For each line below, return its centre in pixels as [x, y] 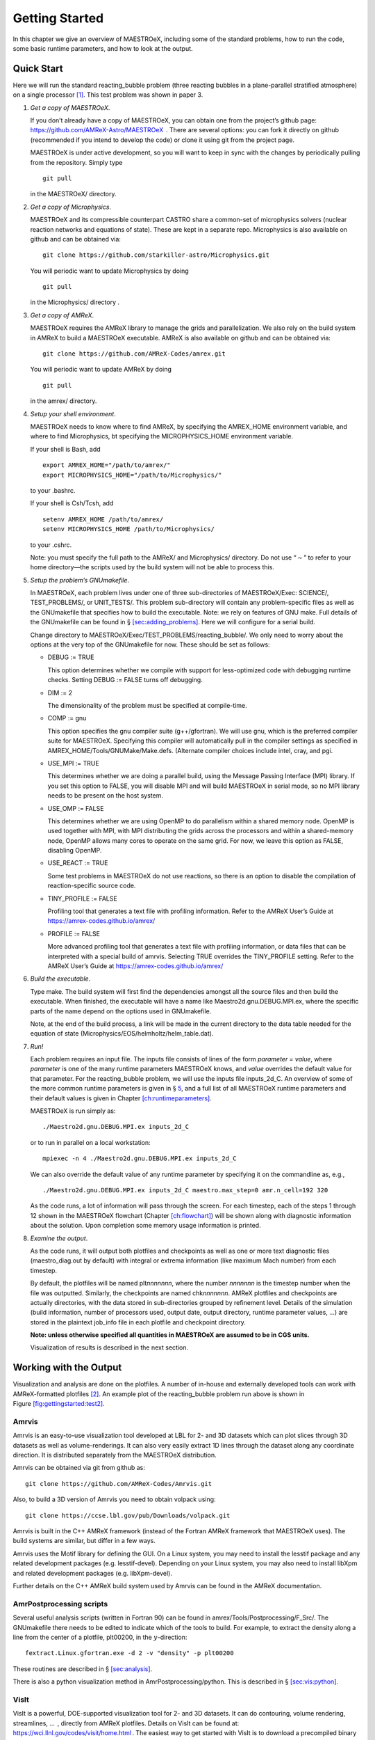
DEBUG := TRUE [71, 657]
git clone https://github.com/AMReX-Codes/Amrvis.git [118, 1484]
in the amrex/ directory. [64, 401]
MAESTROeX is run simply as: [73, 1111]
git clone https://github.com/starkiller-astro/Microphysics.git [156, 255]
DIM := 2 [60, 693]
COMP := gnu [67, 718]
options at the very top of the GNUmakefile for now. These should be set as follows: [150, 644]
